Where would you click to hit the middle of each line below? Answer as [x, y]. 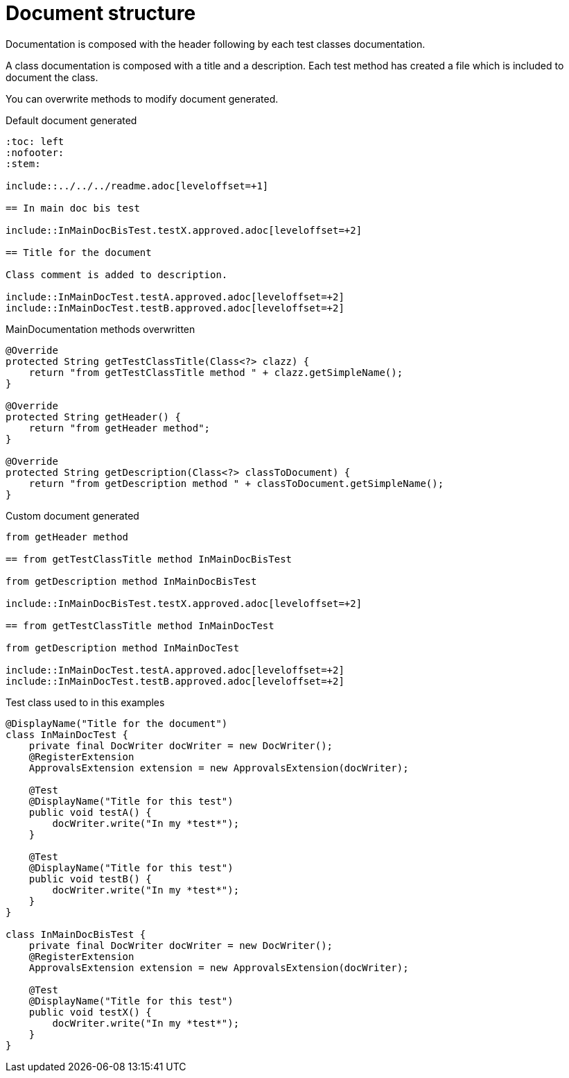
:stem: [23, 163]
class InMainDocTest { [67, 734]
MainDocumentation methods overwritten [100, 329]
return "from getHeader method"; [120, 428]
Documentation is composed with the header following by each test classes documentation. [216, 44]
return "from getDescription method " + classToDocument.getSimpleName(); [236, 483]
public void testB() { [90, 879]
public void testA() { [90, 812]
